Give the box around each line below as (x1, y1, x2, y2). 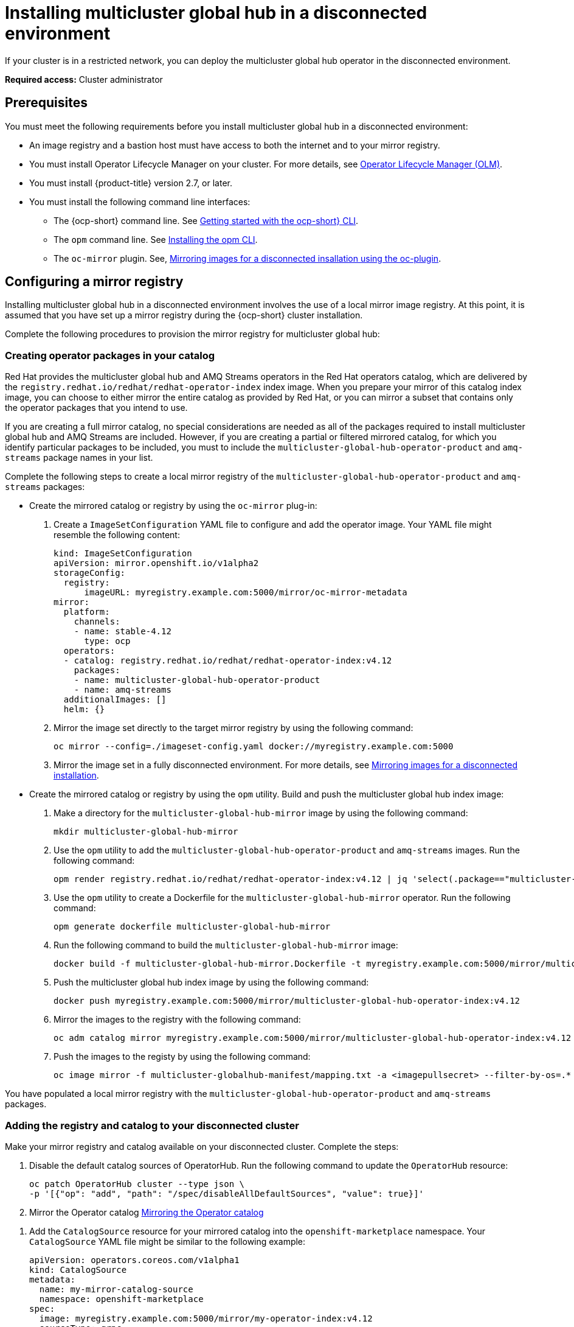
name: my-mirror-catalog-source (39, 1284, 193, 1294)
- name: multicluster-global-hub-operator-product (74, 675, 320, 685)
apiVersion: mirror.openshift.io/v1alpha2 (54, 558, 259, 569)
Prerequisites (5, 95, 88, 111)
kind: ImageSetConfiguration (54, 548, 192, 559)
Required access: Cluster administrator (5, 74, 163, 85)
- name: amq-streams (74, 685, 171, 695)
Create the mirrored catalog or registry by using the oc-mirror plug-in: (29, 500, 317, 511)
